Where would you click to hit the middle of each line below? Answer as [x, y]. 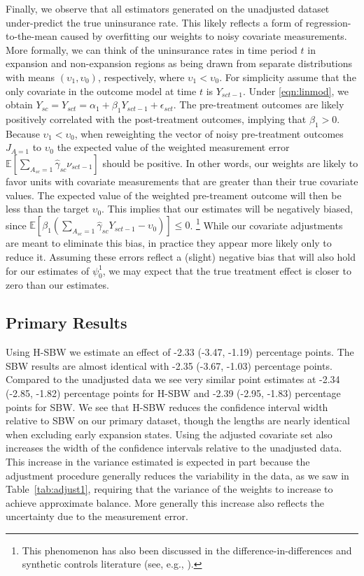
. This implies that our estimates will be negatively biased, [227, 209]
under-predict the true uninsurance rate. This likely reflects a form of [154, 22]
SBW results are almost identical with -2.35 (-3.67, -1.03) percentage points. [169, 365]
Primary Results [66, 323]
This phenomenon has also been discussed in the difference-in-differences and [187, 550]
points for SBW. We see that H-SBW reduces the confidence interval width [167, 406]
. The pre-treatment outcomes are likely [259, 105]
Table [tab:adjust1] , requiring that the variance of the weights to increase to [169, 489]
